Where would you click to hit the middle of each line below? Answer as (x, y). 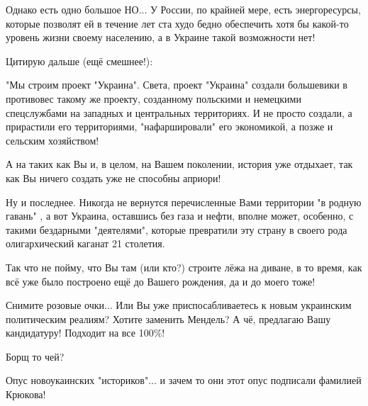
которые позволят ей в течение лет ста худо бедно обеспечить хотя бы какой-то (177, 23)
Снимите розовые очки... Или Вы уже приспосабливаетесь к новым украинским (179, 305)
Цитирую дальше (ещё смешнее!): (79, 61)
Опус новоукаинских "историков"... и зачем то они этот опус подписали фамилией (184, 380)
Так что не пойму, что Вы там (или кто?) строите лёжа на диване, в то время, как (184, 267)
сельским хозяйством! (52, 140)
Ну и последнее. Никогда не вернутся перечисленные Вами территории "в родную (184, 202)
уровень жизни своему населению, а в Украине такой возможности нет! (161, 37)
